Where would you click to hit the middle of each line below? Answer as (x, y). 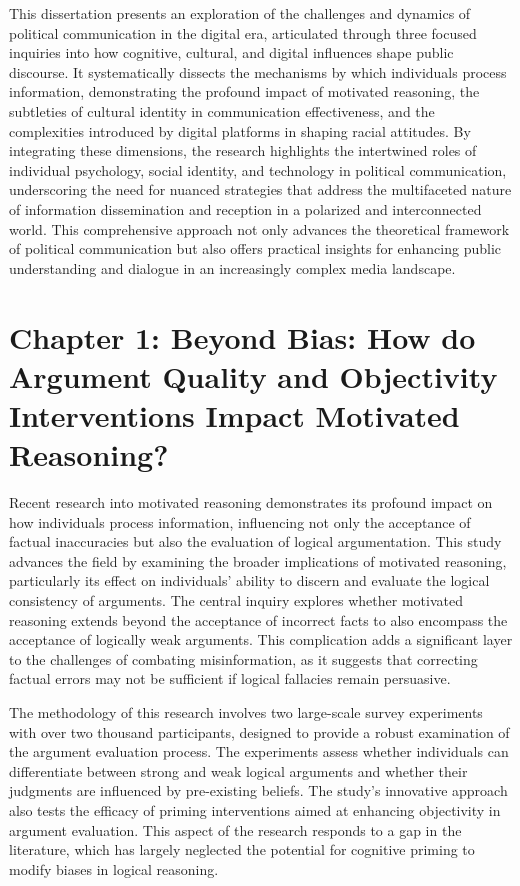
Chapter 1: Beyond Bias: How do (242, 336)
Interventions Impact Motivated (234, 414)
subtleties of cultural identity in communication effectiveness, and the (222, 110)
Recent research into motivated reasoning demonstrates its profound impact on (251, 502)
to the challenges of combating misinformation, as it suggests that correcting (243, 658)
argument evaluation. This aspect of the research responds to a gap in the (235, 829)
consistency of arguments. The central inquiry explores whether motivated (236, 599)
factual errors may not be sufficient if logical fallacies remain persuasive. (230, 678)
